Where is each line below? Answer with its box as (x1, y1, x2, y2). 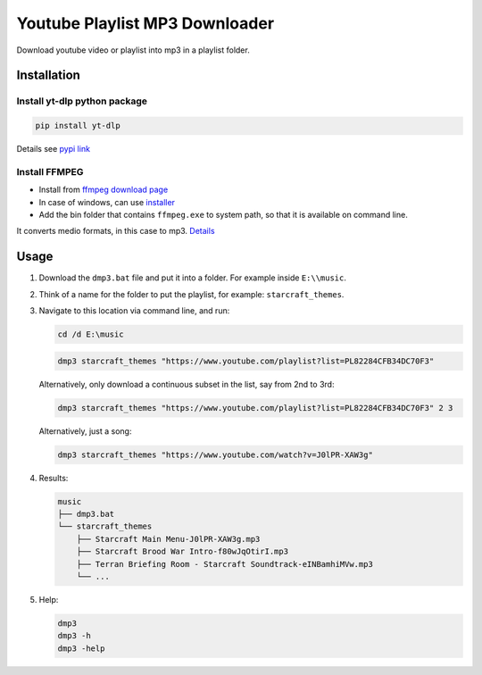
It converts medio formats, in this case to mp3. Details (16, 226, 215, 237)
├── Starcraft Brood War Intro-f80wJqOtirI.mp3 (76, 546, 289, 557)
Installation (16, 68, 80, 83)
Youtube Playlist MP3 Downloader (16, 13, 275, 33)
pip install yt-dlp (35, 121, 120, 131)
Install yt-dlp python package (16, 95, 147, 107)
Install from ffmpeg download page (38, 184, 169, 196)
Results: (38, 472, 69, 483)
